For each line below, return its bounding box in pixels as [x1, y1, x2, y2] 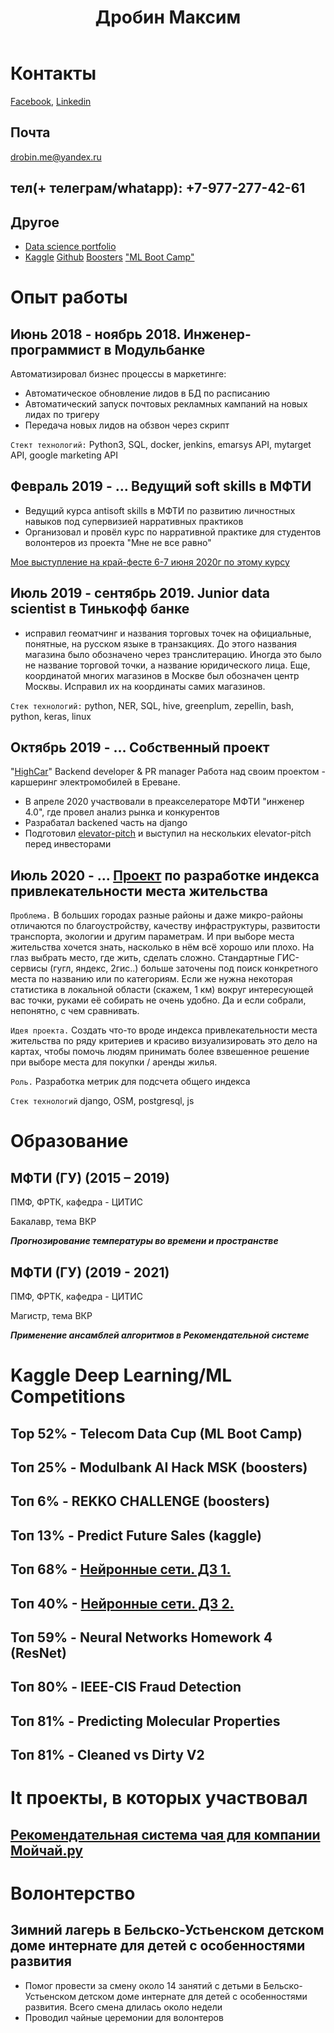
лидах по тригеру [24, 408, 100, 420]
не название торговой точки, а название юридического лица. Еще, [24, 659, 311, 671]
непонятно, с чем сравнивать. [10, 1005, 140, 1017]
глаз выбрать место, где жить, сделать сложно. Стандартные [10, 952, 275, 964]
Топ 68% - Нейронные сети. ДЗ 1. [10, 1561, 232, 1578]
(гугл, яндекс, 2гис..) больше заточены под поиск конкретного [49, 962, 319, 975]
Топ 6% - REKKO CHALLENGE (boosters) [10, 1493, 271, 1510]
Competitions [10, 1386, 126, 1408]
